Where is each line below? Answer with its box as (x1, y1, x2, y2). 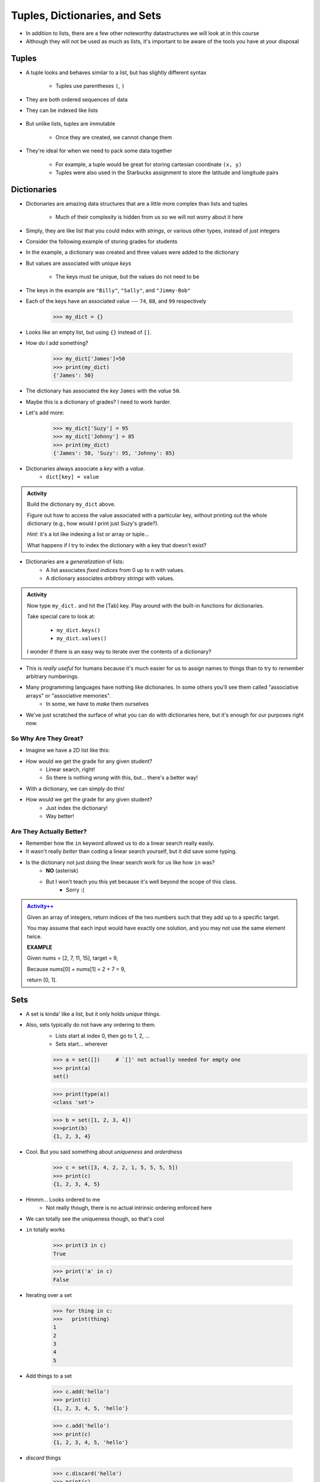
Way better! (46, 812, 74, 819)
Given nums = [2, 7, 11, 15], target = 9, (27, 954, 119, 962)
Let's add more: (25, 409, 65, 416)
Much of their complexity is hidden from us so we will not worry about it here (55, 213, 244, 221)
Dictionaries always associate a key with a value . (25, 465, 145, 472)
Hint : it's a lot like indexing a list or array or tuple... (27, 531, 149, 538)
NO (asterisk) (46, 867, 79, 874)
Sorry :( (66, 886, 85, 893)
